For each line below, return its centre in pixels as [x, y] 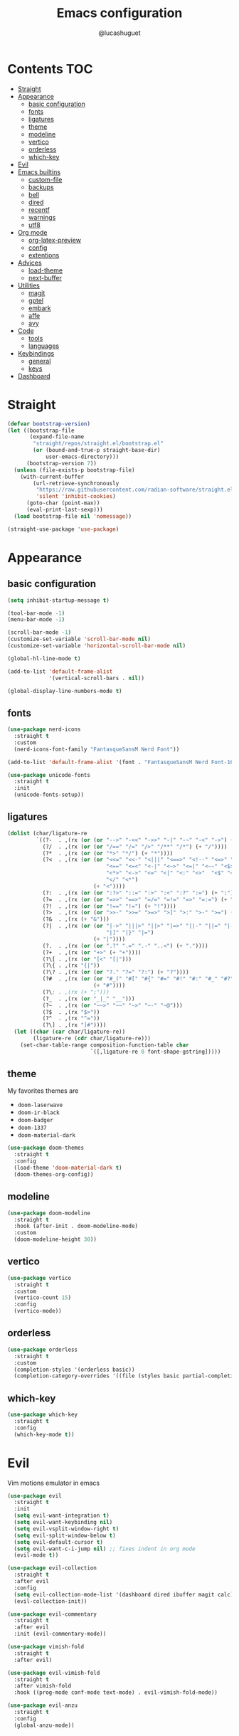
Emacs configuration [119, 13]
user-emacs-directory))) [82, 457]
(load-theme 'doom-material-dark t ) [68, 1168]
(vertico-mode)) [38, 1311]
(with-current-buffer [52, 477]
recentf [39, 210]
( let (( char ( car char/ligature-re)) [70, 1032]
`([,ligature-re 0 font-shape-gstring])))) [155, 1052]
